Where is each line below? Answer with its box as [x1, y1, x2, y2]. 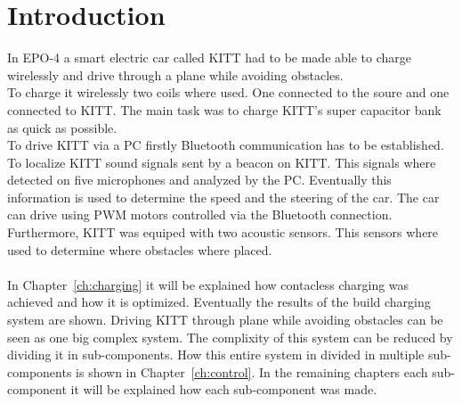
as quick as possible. [7, 118, 118, 136]
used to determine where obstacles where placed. [7, 240, 272, 259]
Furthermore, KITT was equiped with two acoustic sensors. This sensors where [7, 223, 439, 242]
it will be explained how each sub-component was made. [70, 380, 377, 399]
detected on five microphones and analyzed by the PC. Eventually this [7, 170, 392, 189]
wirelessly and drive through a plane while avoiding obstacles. [7, 65, 344, 84]
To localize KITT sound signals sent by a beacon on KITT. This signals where [7, 153, 436, 171]
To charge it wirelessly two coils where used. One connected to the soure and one [7, 83, 450, 102]
